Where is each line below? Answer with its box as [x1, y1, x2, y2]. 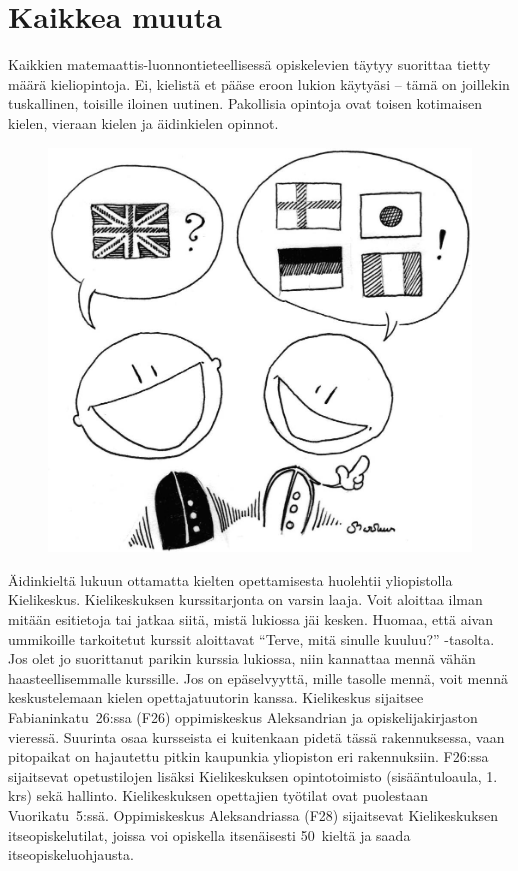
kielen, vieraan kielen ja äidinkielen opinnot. [8, 112, 279, 133]
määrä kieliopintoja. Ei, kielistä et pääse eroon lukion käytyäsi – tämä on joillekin [8, 73, 510, 94]
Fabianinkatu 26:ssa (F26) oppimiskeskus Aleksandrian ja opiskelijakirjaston [8, 706, 478, 727]
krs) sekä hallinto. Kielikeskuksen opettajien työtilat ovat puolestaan [8, 785, 429, 806]
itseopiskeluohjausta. [8, 844, 134, 865]
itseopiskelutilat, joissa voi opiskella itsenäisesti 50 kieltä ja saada [8, 824, 411, 845]
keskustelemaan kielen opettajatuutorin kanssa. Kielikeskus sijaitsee [8, 687, 424, 708]
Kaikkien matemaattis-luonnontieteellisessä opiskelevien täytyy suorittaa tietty [8, 54, 491, 75]
